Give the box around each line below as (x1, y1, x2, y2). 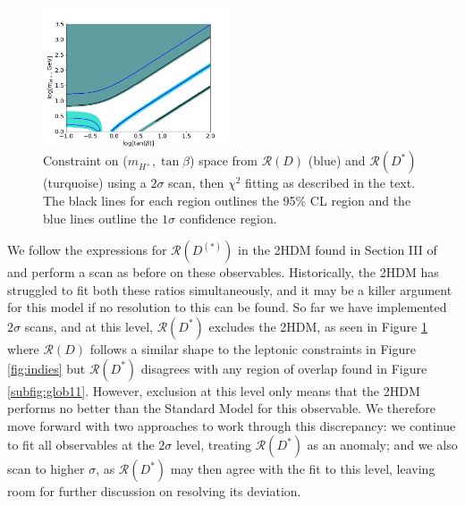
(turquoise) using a (43, 173, 147, 192)
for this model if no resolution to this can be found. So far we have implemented (7, 298, 447, 316)
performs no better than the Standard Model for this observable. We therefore (7, 399, 435, 417)
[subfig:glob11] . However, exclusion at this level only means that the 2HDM (7, 381, 420, 400)
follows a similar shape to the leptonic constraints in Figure (89, 339, 416, 358)
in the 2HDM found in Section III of (238, 240, 437, 259)
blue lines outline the (43, 208, 158, 227)
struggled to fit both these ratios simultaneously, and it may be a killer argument (7, 280, 452, 299)
